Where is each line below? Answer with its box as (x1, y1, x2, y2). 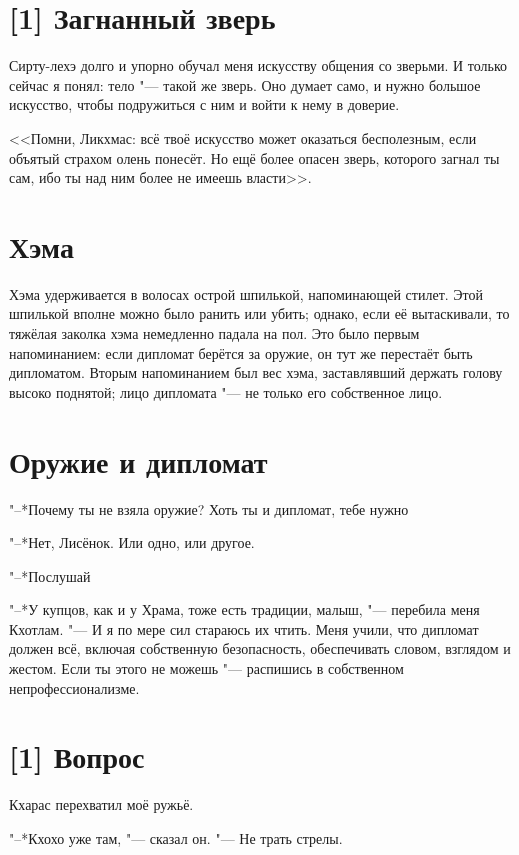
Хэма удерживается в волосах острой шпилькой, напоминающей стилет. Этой (9, 283, 483, 304)
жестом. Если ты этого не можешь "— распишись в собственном (9, 658, 404, 679)
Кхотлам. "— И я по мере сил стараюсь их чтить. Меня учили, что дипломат (9, 618, 479, 639)
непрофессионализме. (9, 677, 140, 698)
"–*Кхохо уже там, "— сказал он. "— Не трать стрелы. (9, 827, 343, 848)
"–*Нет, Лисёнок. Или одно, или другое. (9, 532, 255, 553)
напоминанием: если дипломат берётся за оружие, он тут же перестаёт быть (9, 342, 473, 363)
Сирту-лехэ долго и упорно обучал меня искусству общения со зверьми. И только (9, 55, 508, 76)
